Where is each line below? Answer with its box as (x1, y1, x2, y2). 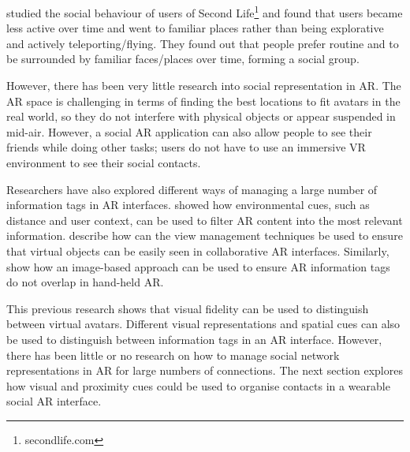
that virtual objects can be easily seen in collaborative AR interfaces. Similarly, (6, 242, 389, 259)
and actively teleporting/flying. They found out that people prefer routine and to (6, 35, 399, 51)
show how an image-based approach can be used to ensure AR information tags (6, 258, 390, 275)
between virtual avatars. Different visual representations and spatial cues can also (6, 316, 401, 332)
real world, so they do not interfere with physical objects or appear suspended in (6, 108, 396, 125)
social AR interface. (6, 393, 102, 409)
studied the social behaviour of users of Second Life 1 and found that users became (6, 2, 403, 21)
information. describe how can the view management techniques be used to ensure (6, 227, 403, 244)
